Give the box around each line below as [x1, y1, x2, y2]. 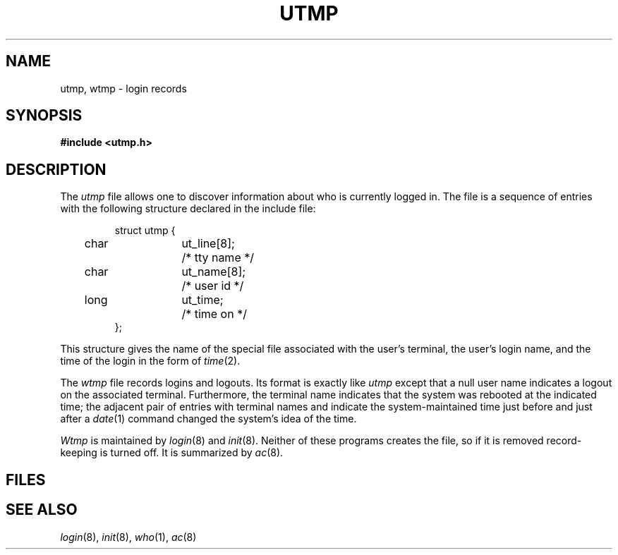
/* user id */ [181, 279, 244, 293]
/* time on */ [181, 307, 247, 322]
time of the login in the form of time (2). [60, 355, 241, 367]
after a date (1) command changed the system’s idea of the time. [60, 413, 357, 425]
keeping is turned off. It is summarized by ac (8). [60, 446, 284, 459]
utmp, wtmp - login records [60, 82, 187, 94]
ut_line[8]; [181, 236, 235, 251]
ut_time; [181, 293, 224, 307]
